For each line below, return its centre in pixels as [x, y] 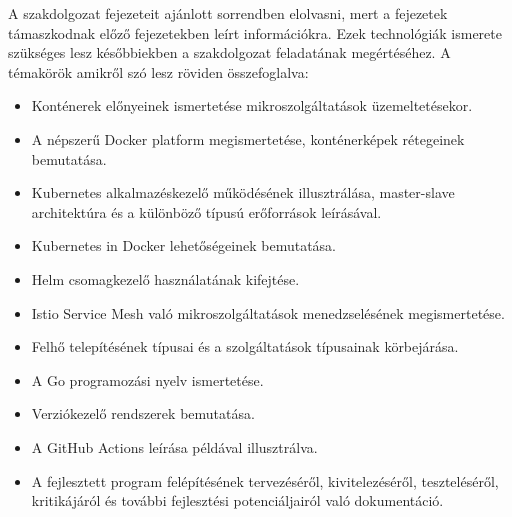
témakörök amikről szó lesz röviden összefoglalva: [158, 71]
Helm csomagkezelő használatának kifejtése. [165, 278]
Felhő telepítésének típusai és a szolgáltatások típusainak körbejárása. [245, 346]
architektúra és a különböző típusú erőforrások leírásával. [206, 211]
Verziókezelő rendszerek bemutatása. [143, 413]
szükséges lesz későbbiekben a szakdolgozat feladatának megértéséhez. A [229, 52]
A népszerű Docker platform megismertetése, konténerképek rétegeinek [248, 138]
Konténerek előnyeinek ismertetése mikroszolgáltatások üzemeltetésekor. [252, 105]
